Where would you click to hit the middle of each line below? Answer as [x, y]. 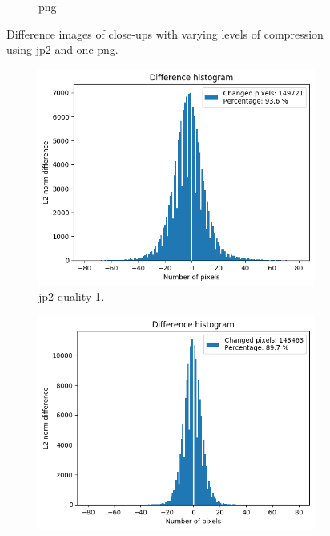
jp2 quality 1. [71, 296]
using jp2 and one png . [62, 49]
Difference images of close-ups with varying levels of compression [165, 33]
